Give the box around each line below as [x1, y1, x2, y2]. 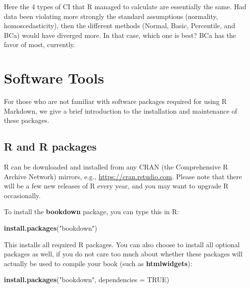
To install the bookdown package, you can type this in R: [4, 206, 179, 217]
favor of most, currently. [4, 39, 76, 50]
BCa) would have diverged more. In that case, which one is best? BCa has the [4, 30, 236, 40]
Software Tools [4, 68, 104, 88]
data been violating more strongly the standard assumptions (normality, [4, 11, 218, 21]
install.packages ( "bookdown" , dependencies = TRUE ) [4, 274, 170, 285]
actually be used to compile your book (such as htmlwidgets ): [4, 258, 192, 268]
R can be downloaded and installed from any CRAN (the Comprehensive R [4, 162, 228, 172]
